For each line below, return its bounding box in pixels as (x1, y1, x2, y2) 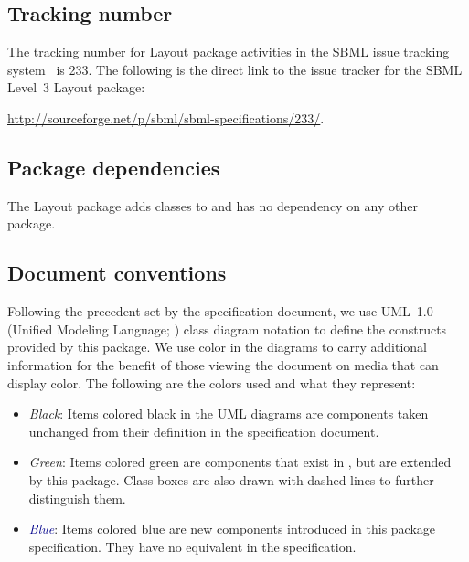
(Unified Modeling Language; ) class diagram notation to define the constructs (7, 319, 447, 338)
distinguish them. (28, 488, 126, 507)
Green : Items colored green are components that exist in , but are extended (28, 452, 452, 472)
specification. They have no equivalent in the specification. (28, 536, 357, 556)
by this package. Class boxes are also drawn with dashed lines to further (28, 470, 434, 489)
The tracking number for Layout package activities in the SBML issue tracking (7, 42, 450, 61)
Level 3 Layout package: (7, 78, 145, 97)
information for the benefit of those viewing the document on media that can (7, 355, 439, 374)
